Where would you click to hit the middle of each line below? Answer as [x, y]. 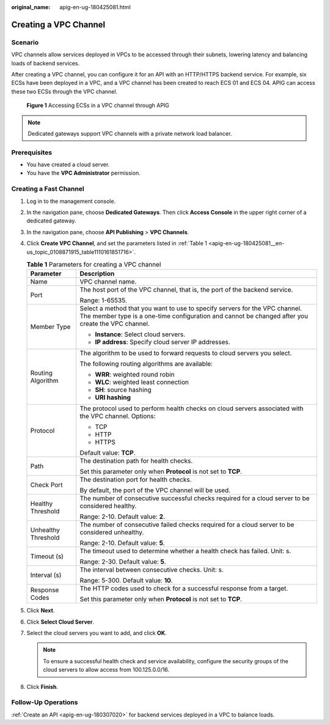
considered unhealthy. [112, 532]
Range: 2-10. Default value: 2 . [122, 517]
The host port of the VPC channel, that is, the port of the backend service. [186, 290]
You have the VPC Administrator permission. [83, 173]
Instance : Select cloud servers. [140, 334]
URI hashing [113, 397]
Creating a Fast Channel [48, 189]
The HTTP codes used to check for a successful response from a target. [184, 589]
